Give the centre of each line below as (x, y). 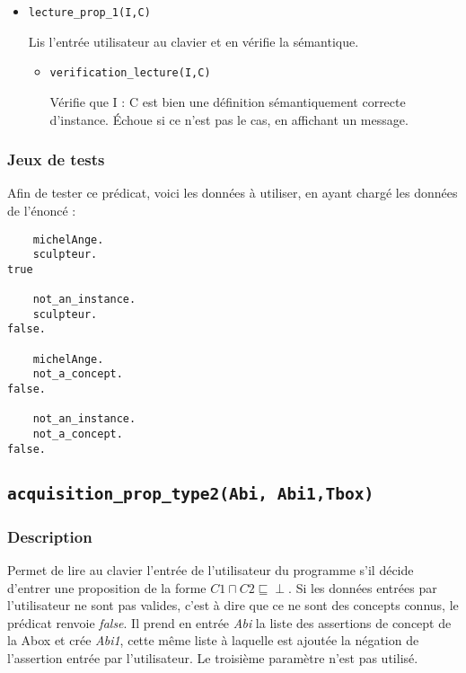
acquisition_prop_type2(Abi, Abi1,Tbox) (191, 493)
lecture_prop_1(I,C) (89, 13)
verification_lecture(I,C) (130, 73)
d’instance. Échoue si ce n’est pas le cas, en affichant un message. (229, 119)
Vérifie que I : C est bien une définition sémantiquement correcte (228, 101)
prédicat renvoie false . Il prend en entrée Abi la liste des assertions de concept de (229, 622)
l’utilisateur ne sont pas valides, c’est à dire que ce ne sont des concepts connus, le (233, 605)
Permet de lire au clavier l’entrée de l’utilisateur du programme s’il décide (211, 569)
